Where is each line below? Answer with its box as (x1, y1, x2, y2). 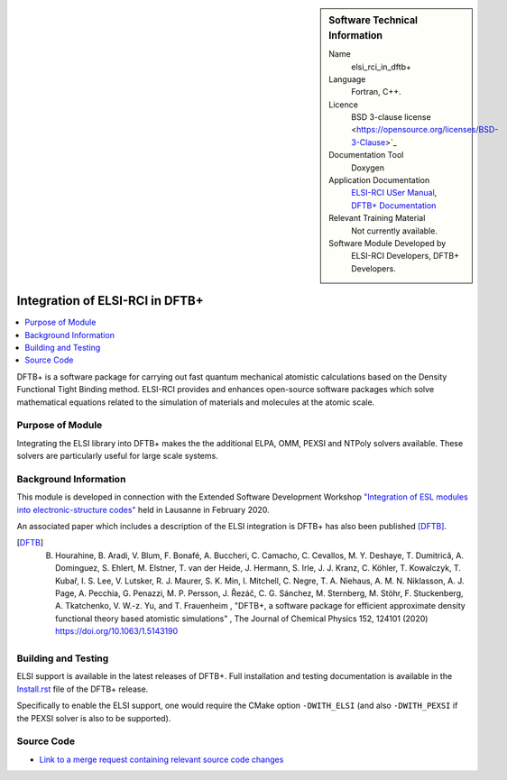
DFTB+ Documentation (351, 199, 437, 211)
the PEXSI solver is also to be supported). (16, 712, 171, 723)
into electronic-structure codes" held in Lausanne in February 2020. (16, 504, 270, 515)
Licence (328, 99, 358, 110)
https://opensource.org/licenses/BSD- (356, 124, 499, 135)
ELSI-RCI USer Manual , (351, 188, 438, 198)
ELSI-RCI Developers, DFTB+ (351, 251, 460, 262)
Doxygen (351, 162, 385, 173)
